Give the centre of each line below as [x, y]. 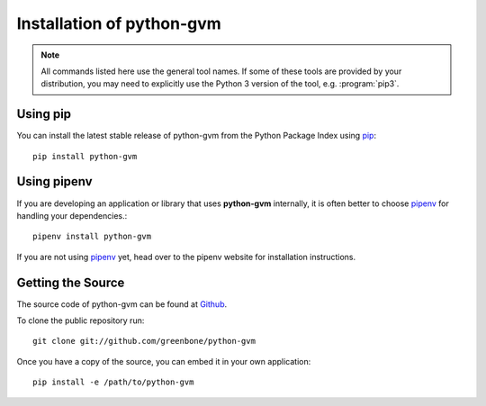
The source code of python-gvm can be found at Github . [122, 304]
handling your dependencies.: [72, 215]
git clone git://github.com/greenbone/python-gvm [144, 341]
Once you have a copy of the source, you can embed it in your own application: [164, 361]
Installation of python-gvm [119, 23]
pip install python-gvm [85, 156]
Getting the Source [71, 282]
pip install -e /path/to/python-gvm [113, 382]
